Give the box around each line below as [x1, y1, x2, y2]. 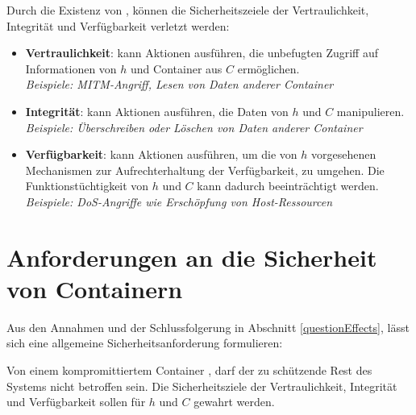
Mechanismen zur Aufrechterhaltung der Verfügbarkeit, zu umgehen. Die [25, 161, 385, 178]
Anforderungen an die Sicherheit [6, 240, 377, 273]
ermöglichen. [237, 60, 300, 77]
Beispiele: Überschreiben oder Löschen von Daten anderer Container [25, 118, 363, 135]
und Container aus [131, 60, 223, 77]
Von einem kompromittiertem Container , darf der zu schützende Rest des [6, 362, 372, 379]
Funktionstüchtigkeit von [25, 177, 149, 194]
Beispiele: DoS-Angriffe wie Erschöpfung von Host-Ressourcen [25, 193, 333, 210]
